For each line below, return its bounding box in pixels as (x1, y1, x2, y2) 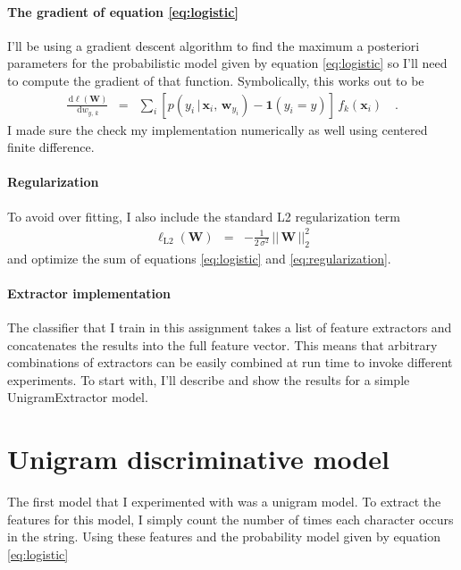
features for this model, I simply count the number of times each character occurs (7, 509, 454, 528)
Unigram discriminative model (7, 440, 390, 477)
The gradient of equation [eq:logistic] (7, 2, 239, 21)
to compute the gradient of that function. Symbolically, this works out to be (7, 71, 424, 89)
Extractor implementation (7, 283, 172, 302)
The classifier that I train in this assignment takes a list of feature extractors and (7, 317, 452, 336)
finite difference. (7, 138, 95, 156)
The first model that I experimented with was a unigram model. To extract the (7, 492, 441, 510)
